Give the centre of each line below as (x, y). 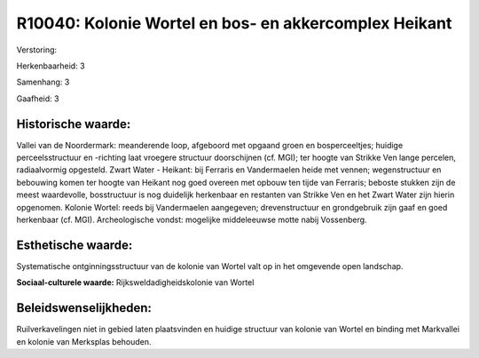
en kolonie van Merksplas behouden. (84, 341)
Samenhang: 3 (43, 82)
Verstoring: (37, 50)
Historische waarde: (74, 124)
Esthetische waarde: (75, 245)
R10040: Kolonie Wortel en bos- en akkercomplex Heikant (234, 23)
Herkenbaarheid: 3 (51, 66)
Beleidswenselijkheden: (84, 308)
